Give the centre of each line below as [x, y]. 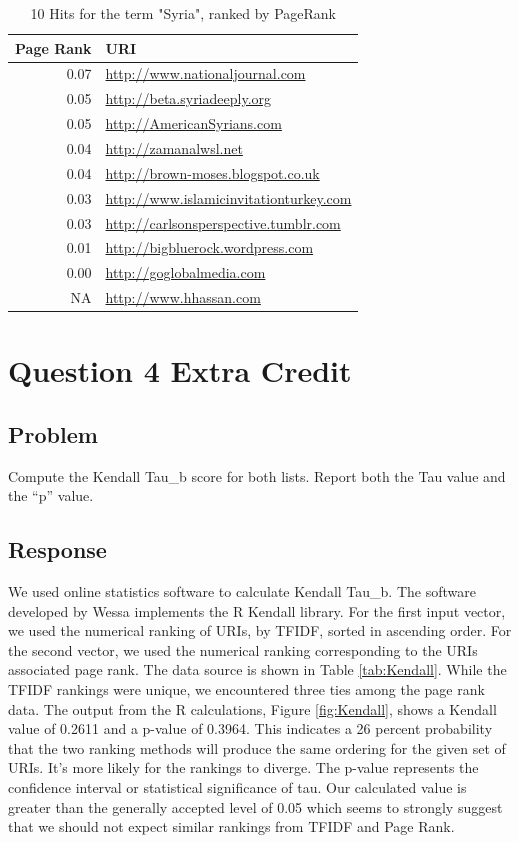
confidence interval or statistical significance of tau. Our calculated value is [237, 787]
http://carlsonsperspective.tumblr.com [223, 222]
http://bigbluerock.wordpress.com [209, 247]
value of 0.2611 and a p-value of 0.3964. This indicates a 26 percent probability [250, 728]
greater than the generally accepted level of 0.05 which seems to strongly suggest [255, 806]
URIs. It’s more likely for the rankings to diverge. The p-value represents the [243, 767]
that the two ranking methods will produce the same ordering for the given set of [257, 747]
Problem [53, 433]
